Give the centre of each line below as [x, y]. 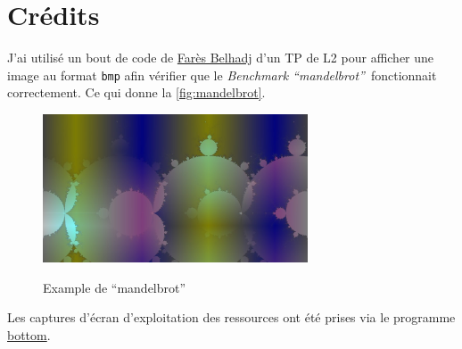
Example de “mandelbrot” [115, 287]
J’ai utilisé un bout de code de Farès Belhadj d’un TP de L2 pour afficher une [221, 58]
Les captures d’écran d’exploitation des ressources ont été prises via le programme [231, 317]
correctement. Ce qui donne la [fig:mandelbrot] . [136, 92]
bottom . [29, 334]
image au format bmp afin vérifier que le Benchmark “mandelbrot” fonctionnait [222, 75]
